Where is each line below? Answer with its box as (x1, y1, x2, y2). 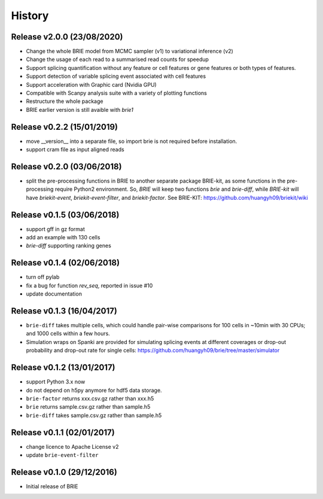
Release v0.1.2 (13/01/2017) (11, 363, 116, 373)
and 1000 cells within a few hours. (26, 330, 110, 337)
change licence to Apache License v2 (26, 443, 119, 450)
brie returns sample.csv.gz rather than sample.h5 (26, 403, 151, 410)
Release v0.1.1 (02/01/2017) (11, 427, 115, 437)
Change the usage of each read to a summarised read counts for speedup (26, 56, 209, 63)
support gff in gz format (26, 225, 85, 233)
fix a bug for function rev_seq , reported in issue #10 (26, 282, 153, 289)
